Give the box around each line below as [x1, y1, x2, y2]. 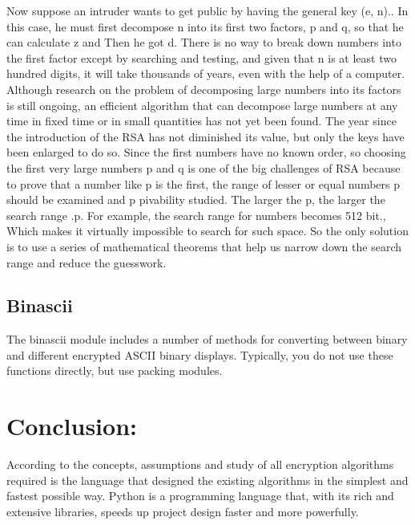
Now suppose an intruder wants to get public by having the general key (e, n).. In [6, 2, 409, 18]
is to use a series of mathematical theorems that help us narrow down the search [6, 238, 401, 254]
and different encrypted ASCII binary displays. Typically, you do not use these [6, 346, 393, 363]
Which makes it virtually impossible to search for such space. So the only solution [6, 222, 409, 239]
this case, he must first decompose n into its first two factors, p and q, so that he [6, 18, 404, 35]
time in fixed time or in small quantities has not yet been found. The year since [6, 112, 397, 129]
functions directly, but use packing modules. [6, 362, 223, 379]
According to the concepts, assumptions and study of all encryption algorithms [6, 456, 394, 473]
